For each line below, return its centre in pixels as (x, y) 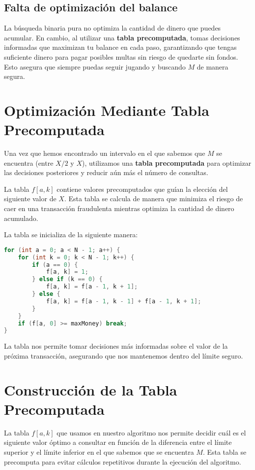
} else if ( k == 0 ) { (67, 279)
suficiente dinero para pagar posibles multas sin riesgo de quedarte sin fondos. (121, 56)
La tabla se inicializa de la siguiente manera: (71, 235)
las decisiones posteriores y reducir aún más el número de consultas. (106, 172)
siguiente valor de (30, 199)
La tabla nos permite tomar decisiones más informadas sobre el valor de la (116, 346)
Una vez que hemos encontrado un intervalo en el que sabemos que (105, 153)
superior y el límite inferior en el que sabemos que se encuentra (99, 452)
